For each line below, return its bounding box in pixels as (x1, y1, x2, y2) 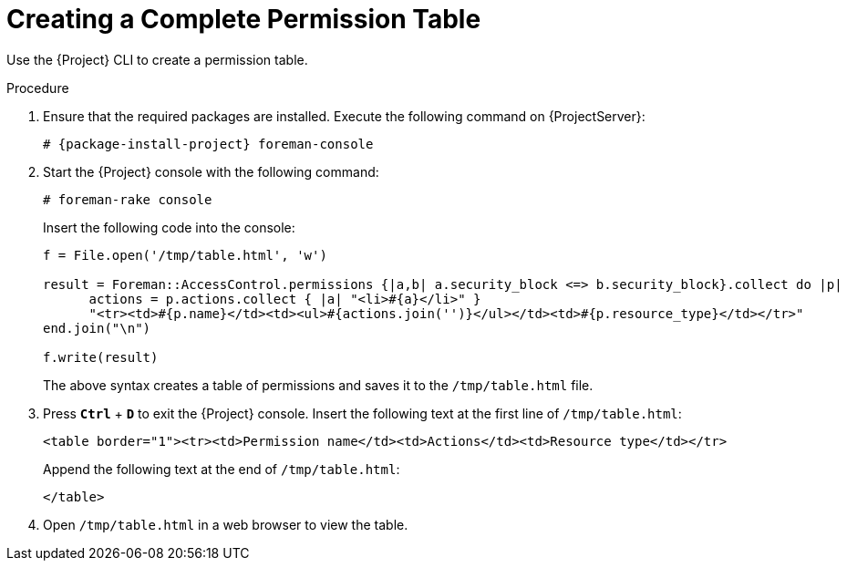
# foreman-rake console (43, 191, 212, 207)
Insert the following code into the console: (43, 219, 295, 235)
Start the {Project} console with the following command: (43, 163, 379, 180)
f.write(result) (43, 349, 159, 365)
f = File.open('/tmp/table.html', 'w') (43, 247, 327, 263)
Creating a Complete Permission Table (6, 4, 481, 35)
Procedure (6, 79, 69, 96)
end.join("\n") (43, 320, 151, 336)
